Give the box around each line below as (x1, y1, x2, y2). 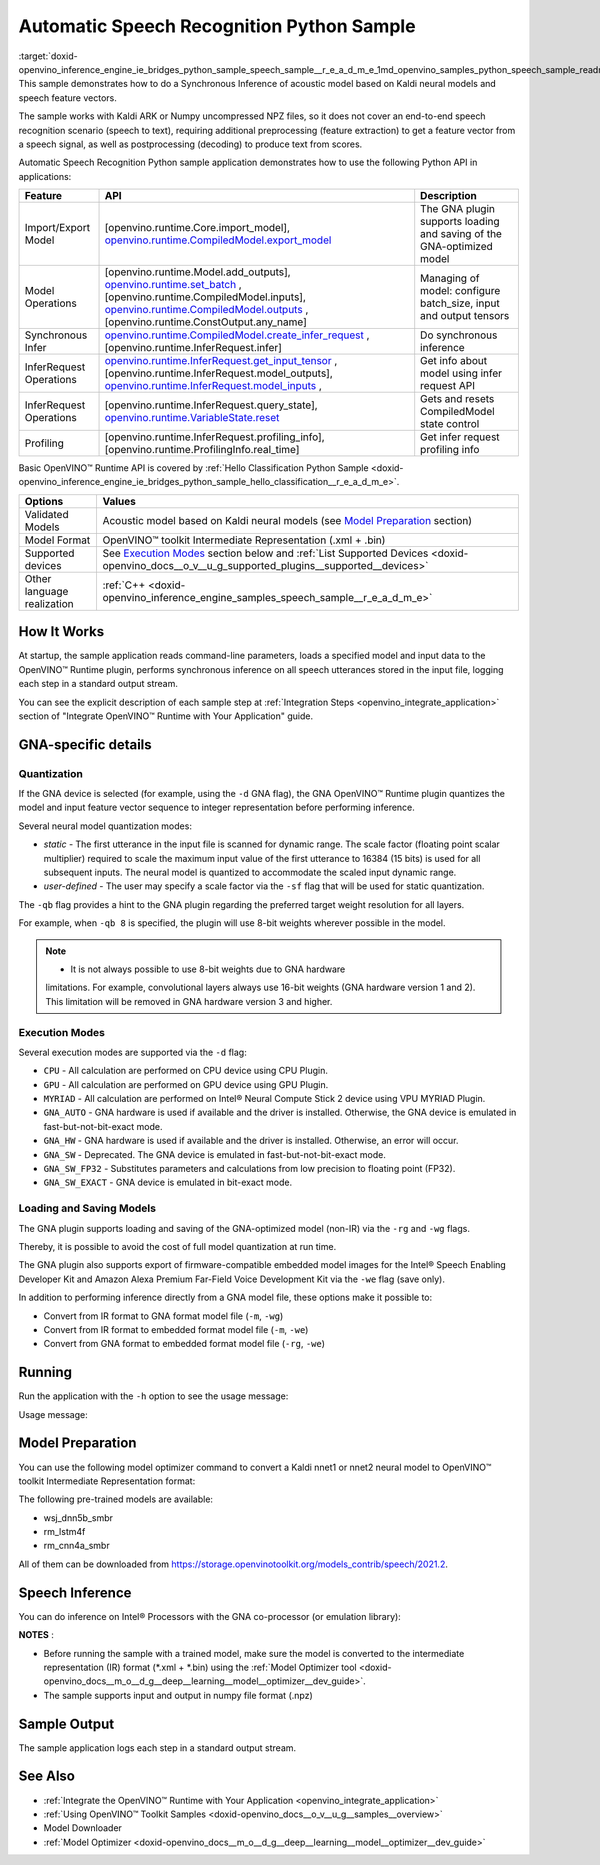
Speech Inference (18, 1584, 132, 1601)
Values (102, 494, 137, 508)
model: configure (420, 284, 501, 298)
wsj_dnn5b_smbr (43, 1511, 114, 1524)
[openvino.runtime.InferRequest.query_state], (104, 398, 319, 412)
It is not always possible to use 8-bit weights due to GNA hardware (70, 963, 346, 975)
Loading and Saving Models (18, 1201, 157, 1215)
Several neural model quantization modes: (18, 820, 192, 832)
